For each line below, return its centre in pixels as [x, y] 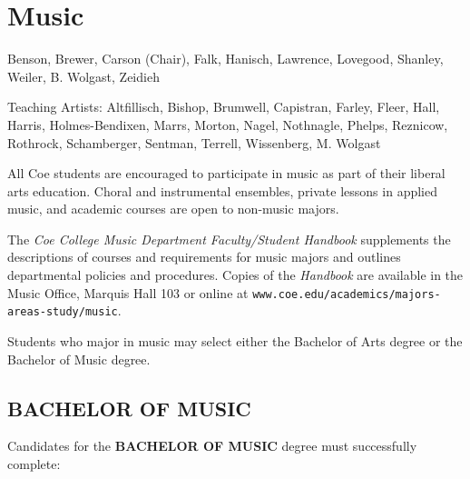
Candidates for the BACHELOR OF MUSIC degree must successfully [212, 446]
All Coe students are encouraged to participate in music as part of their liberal [226, 173]
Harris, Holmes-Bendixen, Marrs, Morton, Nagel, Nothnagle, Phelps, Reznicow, [228, 124]
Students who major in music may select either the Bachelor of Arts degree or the [235, 340]
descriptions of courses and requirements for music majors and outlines [204, 257]
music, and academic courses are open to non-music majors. [173, 209]
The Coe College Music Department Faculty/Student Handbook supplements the [229, 239]
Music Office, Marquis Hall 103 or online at [128, 292]
